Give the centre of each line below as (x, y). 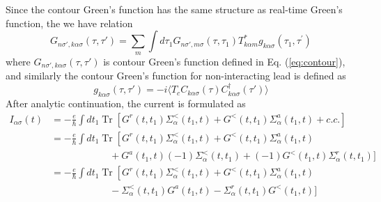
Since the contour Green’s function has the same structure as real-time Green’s (174, 9)
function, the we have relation (69, 23)
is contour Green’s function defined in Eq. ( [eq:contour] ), (224, 61)
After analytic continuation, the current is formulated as (126, 103)
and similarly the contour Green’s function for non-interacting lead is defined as (176, 76)
